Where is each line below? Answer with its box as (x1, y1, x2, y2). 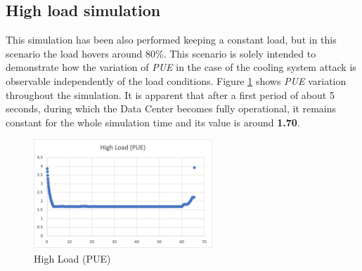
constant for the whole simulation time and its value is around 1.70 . (6, 114, 300, 129)
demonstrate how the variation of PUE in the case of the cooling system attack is (6, 60, 356, 74)
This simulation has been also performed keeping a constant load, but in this (6, 32, 337, 47)
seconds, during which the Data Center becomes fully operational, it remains (6, 101, 337, 116)
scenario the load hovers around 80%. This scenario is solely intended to (6, 46, 316, 60)
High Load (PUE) (34, 251, 111, 265)
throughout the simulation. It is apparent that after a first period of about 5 (6, 87, 335, 102)
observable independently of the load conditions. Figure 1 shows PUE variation (6, 73, 347, 88)
